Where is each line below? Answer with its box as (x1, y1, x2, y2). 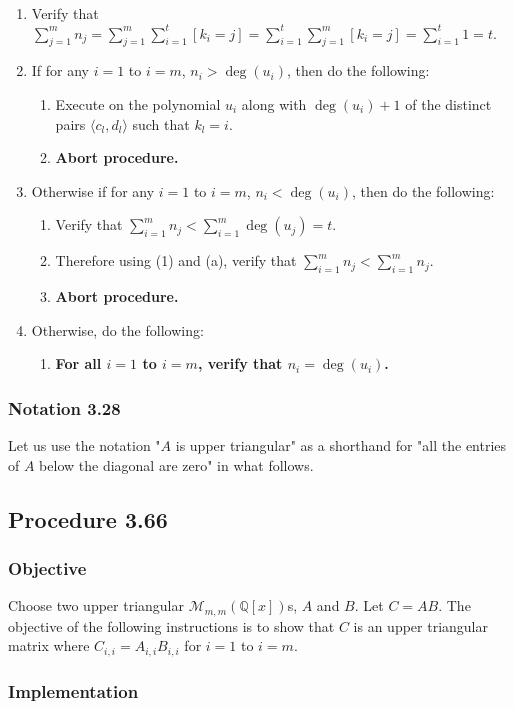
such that (132, 113, 190, 134)
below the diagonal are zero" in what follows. (39, 454, 314, 475)
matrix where (8, 635, 90, 656)
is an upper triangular (353, 615, 488, 636)
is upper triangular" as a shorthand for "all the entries (175, 435, 507, 456)
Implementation (8, 678, 139, 703)
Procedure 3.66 (8, 503, 168, 534)
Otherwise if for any (31, 180, 155, 201)
